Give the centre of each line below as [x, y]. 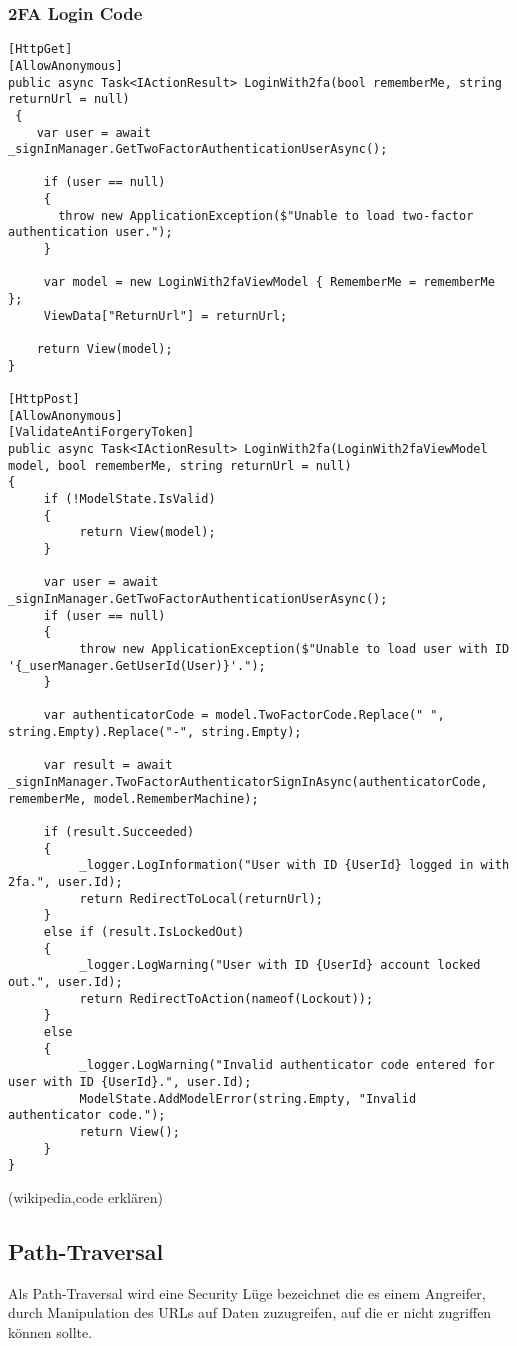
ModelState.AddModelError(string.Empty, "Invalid [248, 1098]
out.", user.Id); [65, 981]
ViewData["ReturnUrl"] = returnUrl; [165, 315]
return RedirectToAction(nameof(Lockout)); [226, 998]
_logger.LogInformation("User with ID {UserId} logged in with [294, 865]
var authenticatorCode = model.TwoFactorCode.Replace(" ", [244, 715]
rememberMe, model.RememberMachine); [133, 798]
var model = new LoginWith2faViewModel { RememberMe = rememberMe [269, 282]
